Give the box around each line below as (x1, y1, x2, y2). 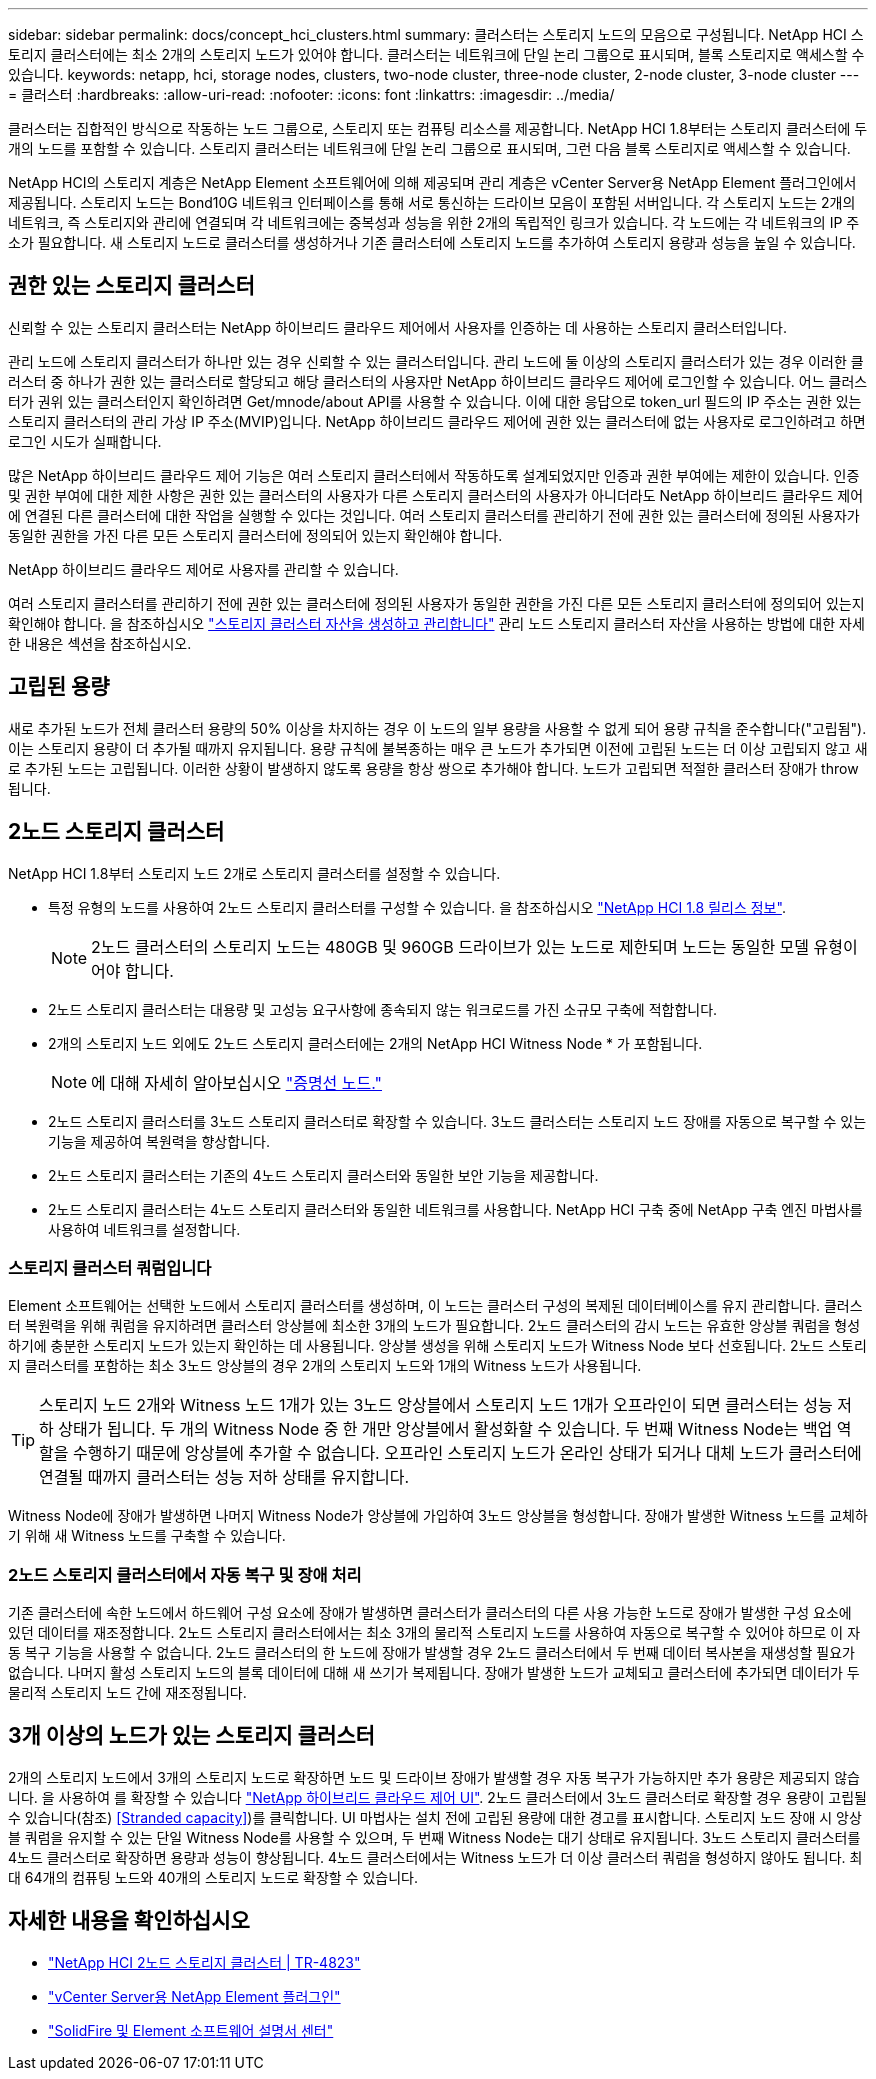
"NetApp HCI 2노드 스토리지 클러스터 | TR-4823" (48, 1953, 361, 1971)
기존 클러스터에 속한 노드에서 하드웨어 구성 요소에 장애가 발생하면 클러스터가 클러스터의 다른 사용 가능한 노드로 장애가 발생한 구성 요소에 (8, 1604, 852, 1622)
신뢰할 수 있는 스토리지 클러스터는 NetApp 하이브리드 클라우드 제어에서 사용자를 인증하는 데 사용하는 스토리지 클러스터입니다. (8, 318, 788, 336)
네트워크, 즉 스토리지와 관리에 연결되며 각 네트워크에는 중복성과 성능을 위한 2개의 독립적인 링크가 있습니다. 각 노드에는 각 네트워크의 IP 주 (8, 214, 860, 231)
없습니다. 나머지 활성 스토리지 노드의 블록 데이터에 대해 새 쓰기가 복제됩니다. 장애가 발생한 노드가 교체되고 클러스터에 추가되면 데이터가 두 (8, 1664, 860, 1682)
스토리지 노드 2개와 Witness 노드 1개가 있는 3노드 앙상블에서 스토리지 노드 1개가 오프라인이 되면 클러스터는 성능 (39, 1395, 833, 1416)
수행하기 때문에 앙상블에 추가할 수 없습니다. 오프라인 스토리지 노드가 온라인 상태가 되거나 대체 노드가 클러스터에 (72, 1443, 862, 1464)
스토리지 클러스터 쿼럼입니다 (8, 1257, 212, 1278)
